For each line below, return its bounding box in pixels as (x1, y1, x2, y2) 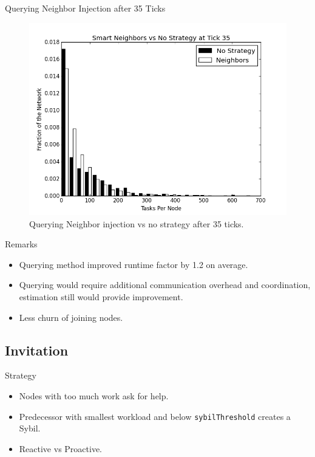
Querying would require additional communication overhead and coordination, (19, 278, 311, 291)
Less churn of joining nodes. (19, 311, 123, 323)
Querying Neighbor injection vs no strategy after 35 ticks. (29, 217, 244, 230)
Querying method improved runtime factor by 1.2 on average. (19, 258, 248, 270)
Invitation (5, 340, 69, 359)
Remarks (5, 238, 38, 250)
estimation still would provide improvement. (19, 290, 183, 303)
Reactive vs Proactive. (19, 442, 103, 455)
